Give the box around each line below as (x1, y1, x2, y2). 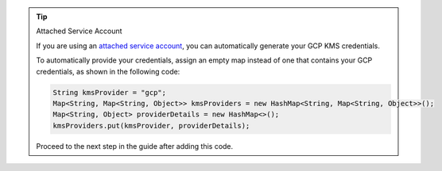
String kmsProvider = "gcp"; (52, 88, 167, 97)
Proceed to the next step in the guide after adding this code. (36, 141, 234, 150)
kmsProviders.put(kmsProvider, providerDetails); (52, 121, 250, 130)
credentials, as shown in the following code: (36, 66, 180, 76)
